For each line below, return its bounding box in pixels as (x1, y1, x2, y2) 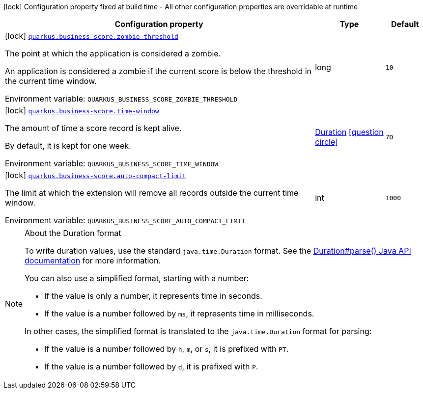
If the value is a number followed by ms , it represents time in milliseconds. (44, 309, 314, 318)
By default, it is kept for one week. (5, 141, 131, 151)
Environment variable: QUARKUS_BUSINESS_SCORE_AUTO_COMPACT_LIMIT (5, 215, 245, 225)
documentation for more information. (25, 256, 161, 265)
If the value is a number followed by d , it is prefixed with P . (44, 362, 258, 371)
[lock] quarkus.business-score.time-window (5, 105, 159, 115)
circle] (315, 137, 338, 147)
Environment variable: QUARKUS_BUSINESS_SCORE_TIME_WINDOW (5, 158, 219, 168)
